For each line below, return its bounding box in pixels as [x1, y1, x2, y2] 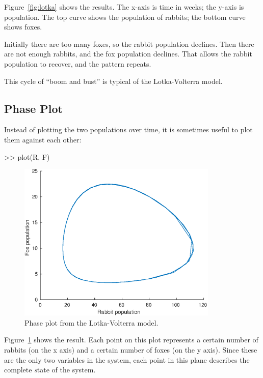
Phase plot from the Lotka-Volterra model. [24, 317, 159, 328]
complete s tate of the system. [4, 364, 96, 375]
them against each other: [4, 134, 82, 144]
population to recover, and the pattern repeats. [4, 58, 151, 69]
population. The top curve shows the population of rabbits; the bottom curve [4, 11, 246, 22]
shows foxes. [4, 21, 42, 32]
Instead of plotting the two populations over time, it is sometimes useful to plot [4, 124, 253, 135]
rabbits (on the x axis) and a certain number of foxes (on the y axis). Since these [4, 344, 257, 355]
